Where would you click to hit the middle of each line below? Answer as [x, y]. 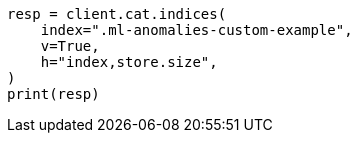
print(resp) [53, 94]
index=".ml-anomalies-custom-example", [196, 30]
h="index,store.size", [129, 62]
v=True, [70, 46]
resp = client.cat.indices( [117, 14]
